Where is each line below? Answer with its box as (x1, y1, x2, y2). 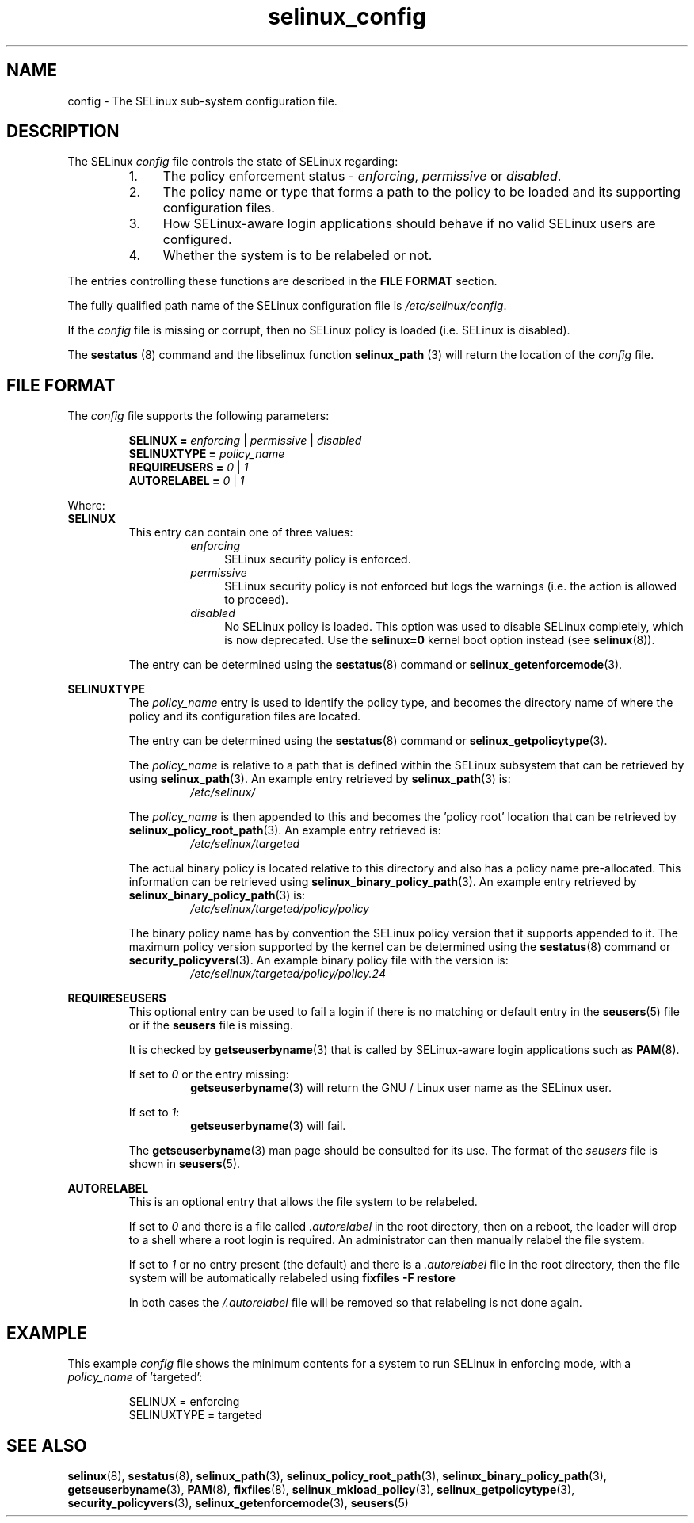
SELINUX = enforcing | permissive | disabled (128, 433, 362, 448)
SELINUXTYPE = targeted (128, 1408, 262, 1422)
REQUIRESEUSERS (67, 991, 166, 1006)
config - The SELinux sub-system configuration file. (67, 94, 337, 108)
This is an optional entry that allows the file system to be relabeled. (128, 1195, 478, 1209)
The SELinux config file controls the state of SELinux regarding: (67, 155, 398, 169)
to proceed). (224, 593, 289, 607)
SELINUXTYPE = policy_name (128, 447, 285, 461)
